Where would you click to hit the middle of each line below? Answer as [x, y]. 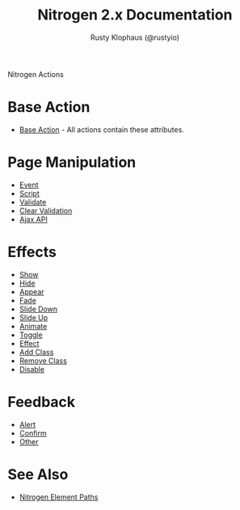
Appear [32, 291]
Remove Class [43, 360]
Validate [33, 202]
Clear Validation [46, 210]
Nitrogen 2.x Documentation [135, 15]
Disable [32, 369]
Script [29, 193]
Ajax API [33, 219]
